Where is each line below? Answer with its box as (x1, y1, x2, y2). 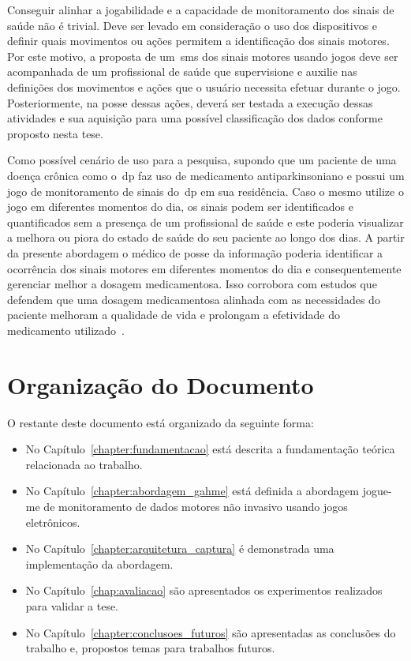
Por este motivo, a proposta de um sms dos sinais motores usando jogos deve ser (7, 47, 398, 64)
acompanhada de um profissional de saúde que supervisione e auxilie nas (7, 63, 357, 80)
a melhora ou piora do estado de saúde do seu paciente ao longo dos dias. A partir (7, 229, 405, 246)
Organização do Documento (7, 368, 314, 400)
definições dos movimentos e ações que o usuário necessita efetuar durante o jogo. (7, 78, 401, 95)
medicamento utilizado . (7, 321, 125, 338)
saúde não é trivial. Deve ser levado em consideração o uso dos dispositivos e (7, 17, 378, 33)
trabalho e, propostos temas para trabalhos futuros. (25, 640, 275, 656)
